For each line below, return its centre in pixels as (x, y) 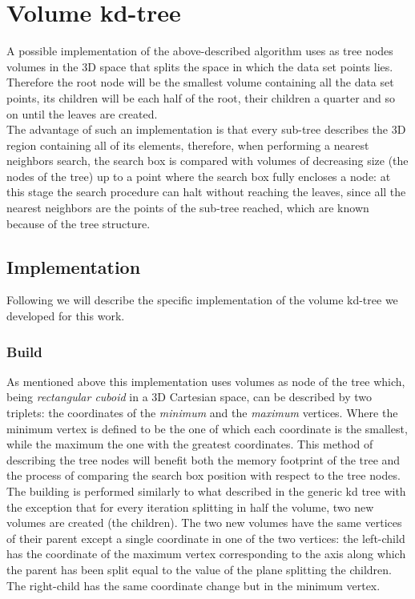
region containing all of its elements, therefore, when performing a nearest (188, 145)
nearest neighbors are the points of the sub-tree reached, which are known (188, 208)
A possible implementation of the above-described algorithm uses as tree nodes (200, 51)
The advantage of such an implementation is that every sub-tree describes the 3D (206, 129)
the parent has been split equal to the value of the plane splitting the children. (199, 569)
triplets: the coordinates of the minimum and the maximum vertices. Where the (202, 413)
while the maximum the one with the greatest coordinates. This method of (190, 444)
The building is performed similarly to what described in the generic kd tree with (206, 491)
